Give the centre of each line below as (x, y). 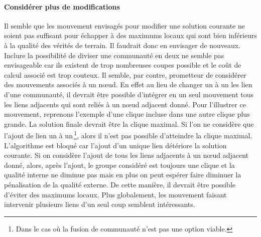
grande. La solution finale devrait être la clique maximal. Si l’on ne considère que (129, 124)
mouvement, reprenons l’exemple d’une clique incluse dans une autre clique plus (127, 114)
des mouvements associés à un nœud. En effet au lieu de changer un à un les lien (128, 84)
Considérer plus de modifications (62, 6)
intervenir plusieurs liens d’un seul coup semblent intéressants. (100, 204)
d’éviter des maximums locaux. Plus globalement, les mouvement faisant (115, 194)
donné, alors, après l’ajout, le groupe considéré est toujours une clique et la (119, 165)
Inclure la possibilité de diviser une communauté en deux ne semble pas (114, 55)
